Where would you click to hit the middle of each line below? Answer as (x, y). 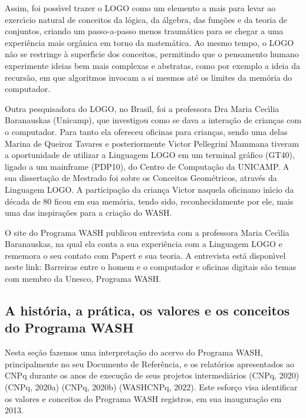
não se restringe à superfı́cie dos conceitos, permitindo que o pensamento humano (152, 54)
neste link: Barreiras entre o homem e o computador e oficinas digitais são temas (151, 267)
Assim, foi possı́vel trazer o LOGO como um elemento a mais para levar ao (140, 8)
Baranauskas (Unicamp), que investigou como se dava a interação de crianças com (153, 120)
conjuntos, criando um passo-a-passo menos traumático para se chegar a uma (144, 31)
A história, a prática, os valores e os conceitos (147, 310)
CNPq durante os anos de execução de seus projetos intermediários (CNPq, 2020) (152, 375)
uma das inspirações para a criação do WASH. (88, 213)
